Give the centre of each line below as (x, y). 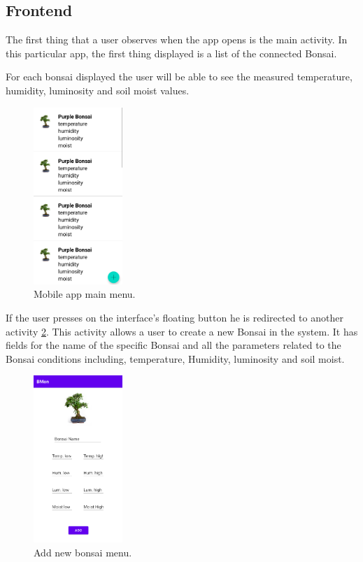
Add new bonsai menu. (83, 552)
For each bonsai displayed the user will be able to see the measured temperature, (179, 77)
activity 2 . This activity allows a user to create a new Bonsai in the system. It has (182, 331)
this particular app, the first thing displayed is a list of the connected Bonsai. (171, 53)
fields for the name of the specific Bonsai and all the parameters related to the (173, 345)
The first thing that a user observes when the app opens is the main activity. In (177, 39)
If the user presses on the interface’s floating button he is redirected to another (175, 317)
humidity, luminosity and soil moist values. (98, 90)
